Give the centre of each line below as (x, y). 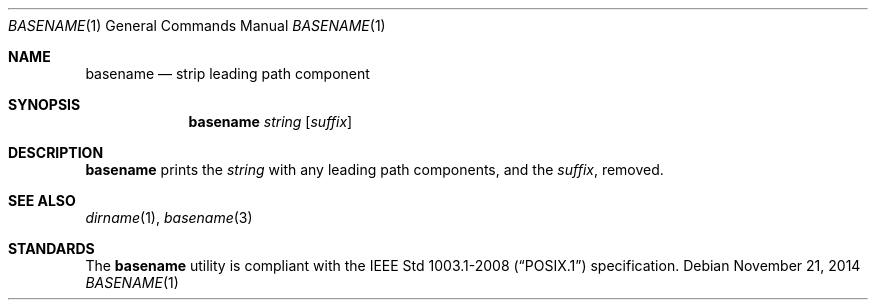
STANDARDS (51, 248)
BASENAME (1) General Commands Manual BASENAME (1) (197, 25)
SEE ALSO (42, 200)
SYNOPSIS (44, 104)
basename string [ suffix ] (270, 121)
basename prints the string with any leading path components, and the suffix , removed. (374, 169)
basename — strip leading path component (227, 73)
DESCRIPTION (56, 152)
